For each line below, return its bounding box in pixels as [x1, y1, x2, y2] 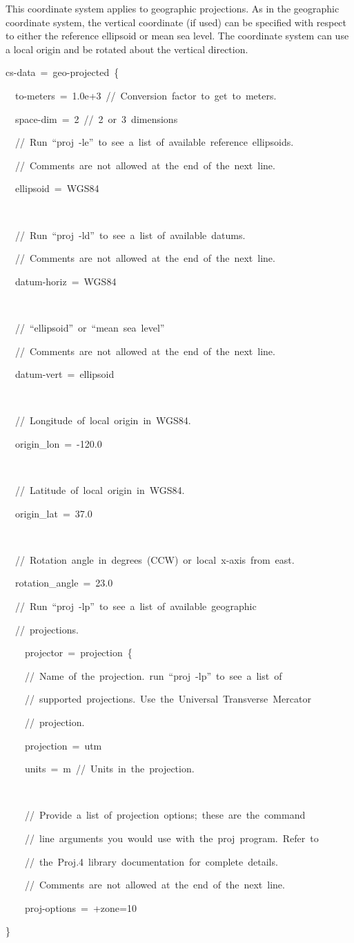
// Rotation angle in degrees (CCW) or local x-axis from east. [14, 552, 295, 566]
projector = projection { [24, 645, 132, 660]
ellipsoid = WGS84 [14, 181, 99, 196]
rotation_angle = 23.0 [14, 575, 113, 590]
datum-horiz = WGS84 [14, 274, 117, 288]
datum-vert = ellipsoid [14, 367, 115, 381]
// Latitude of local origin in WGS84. [14, 483, 185, 497]
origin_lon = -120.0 [14, 436, 102, 450]
